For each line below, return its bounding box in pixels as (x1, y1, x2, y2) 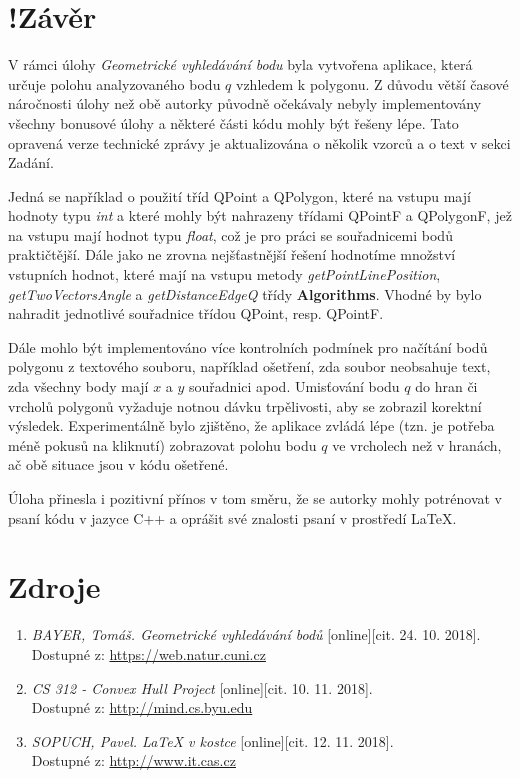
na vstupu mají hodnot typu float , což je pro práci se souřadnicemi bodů (8, 224, 453, 245)
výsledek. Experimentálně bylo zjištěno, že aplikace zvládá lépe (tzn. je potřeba (8, 415, 495, 436)
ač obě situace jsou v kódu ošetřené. (8, 454, 229, 475)
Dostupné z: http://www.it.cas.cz (31, 750, 236, 771)
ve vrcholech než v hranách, (332, 434, 502, 455)
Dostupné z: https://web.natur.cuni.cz (31, 643, 266, 664)
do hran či (415, 376, 478, 397)
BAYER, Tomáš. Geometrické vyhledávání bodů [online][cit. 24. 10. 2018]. (31, 624, 481, 645)
